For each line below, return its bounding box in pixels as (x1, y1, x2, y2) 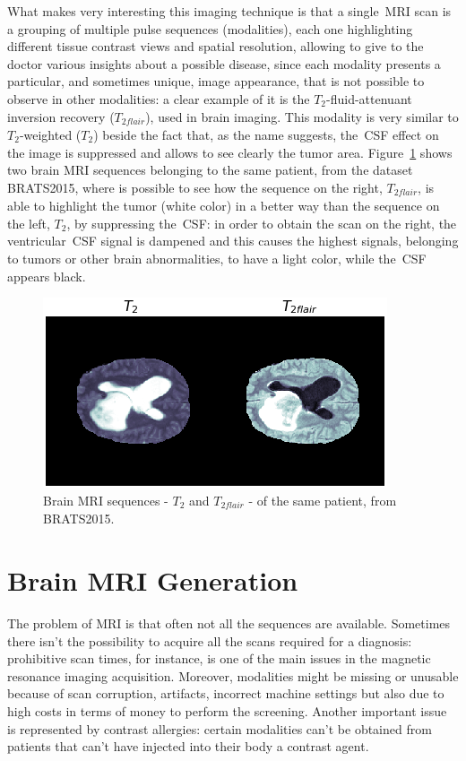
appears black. (7, 266, 86, 285)
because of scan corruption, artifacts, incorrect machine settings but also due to (7, 684, 444, 703)
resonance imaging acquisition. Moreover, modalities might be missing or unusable (7, 666, 459, 685)
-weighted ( (19, 125, 82, 144)
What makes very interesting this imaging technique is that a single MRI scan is (7, 2, 452, 20)
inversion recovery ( (7, 107, 115, 125)
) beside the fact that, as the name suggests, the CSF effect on (93, 125, 439, 144)
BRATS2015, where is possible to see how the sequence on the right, (7, 177, 383, 196)
